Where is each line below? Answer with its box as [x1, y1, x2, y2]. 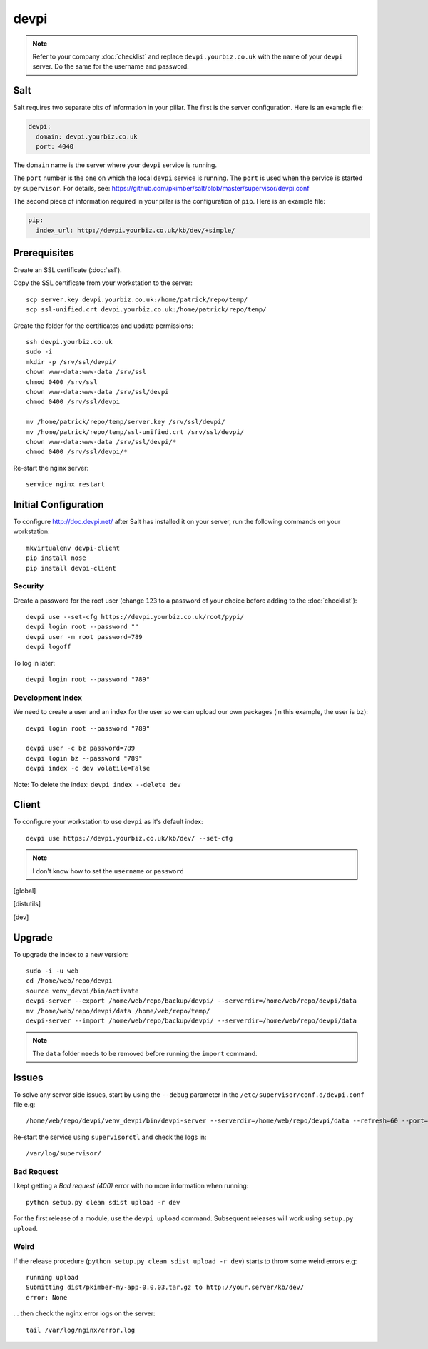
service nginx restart [26, 481, 106, 488]
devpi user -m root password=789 [26, 633, 143, 641]
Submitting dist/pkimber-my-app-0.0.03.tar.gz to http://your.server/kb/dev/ [26, 1283, 305, 1292]
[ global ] [13, 886, 36, 895]
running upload [26, 1273, 79, 1282]
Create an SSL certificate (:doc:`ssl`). [13, 266, 123, 274]
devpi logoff [26, 643, 71, 651]
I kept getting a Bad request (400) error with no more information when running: [13, 1182, 249, 1190]
